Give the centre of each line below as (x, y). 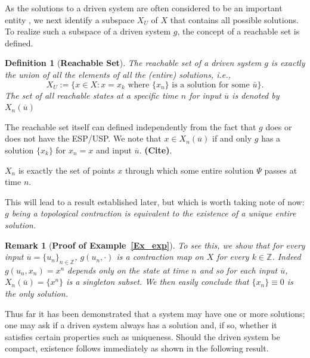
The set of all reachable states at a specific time (92, 95)
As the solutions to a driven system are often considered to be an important (144, 8)
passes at (281, 170)
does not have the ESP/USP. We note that (83, 138)
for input (205, 95)
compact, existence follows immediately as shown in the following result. (137, 348)
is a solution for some (211, 85)
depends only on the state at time (128, 270)
